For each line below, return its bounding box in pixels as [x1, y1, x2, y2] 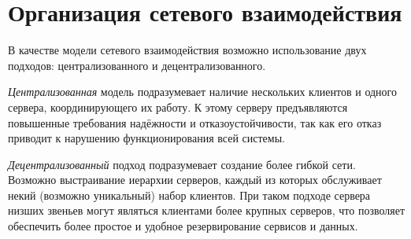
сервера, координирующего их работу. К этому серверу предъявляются [8, 98, 348, 115]
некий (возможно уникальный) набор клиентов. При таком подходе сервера [8, 186, 371, 203]
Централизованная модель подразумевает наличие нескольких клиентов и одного [8, 83, 397, 100]
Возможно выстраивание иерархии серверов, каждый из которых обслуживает [8, 171, 382, 188]
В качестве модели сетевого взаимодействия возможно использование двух [8, 42, 367, 58]
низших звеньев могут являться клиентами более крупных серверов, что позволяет [8, 202, 405, 219]
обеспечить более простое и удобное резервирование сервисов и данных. [8, 218, 358, 234]
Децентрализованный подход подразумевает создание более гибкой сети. [8, 156, 356, 172]
